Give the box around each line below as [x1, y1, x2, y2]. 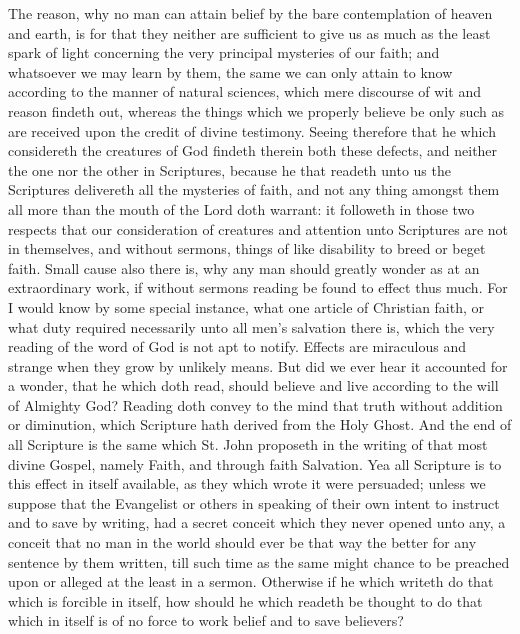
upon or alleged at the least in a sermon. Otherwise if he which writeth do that [8, 571, 494, 592]
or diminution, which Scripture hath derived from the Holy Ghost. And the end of [8, 414, 512, 435]
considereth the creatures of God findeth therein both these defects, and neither [8, 140, 498, 161]
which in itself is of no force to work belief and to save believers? [8, 610, 404, 631]
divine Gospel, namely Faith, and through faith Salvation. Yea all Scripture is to [8, 453, 502, 474]
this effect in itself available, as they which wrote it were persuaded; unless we [8, 473, 486, 494]
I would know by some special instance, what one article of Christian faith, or [8, 296, 485, 317]
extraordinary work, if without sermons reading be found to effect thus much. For [8, 277, 508, 298]
